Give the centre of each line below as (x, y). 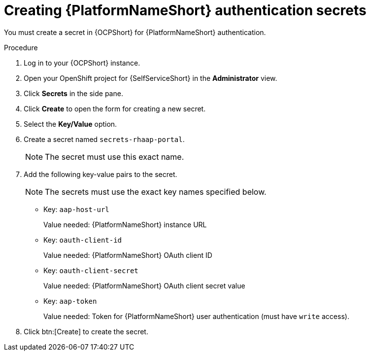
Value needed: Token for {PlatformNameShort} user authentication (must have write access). (196, 316)
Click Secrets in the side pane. (73, 93)
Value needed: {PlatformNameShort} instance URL (125, 224)
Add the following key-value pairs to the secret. (101, 174)
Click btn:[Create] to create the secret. (86, 331)
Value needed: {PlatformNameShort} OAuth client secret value (144, 285)
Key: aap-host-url (76, 209)
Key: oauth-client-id (83, 240)
